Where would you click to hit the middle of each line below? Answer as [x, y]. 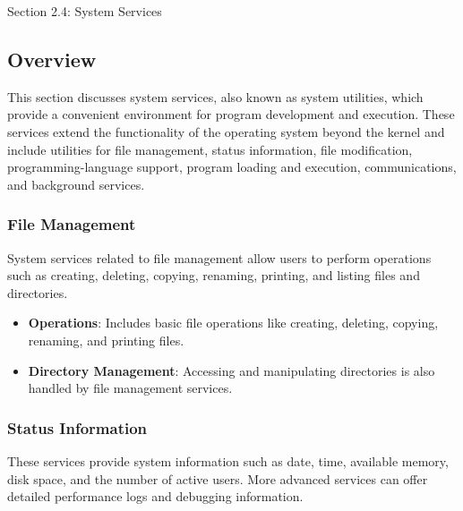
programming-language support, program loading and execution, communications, [232, 167]
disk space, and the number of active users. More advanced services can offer [218, 478]
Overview [52, 59]
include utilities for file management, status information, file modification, [210, 149]
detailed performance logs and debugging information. [155, 496]
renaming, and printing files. [106, 340]
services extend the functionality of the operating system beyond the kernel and [226, 131]
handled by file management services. [130, 388]
